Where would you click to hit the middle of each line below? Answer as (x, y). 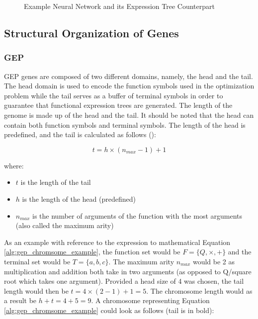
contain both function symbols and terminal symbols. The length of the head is (125, 124)
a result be (20, 300)
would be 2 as (214, 261)
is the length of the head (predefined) (79, 199)
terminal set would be (37, 261)
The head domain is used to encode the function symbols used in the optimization (129, 86)
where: (14, 165)
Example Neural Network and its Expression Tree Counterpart (119, 6)
